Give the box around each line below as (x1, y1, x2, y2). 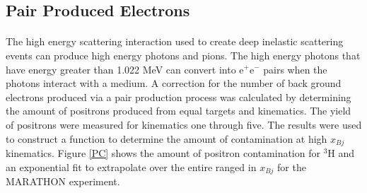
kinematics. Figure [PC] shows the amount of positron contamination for (6, 145, 320, 160)
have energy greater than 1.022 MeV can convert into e (6, 62, 244, 76)
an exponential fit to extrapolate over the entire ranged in (6, 159, 257, 174)
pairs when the (263, 62, 327, 76)
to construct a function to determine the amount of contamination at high (6, 131, 327, 146)
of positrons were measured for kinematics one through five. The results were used (6, 117, 362, 131)
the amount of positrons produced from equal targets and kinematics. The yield (6, 103, 351, 118)
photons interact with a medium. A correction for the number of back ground (6, 76, 342, 90)
